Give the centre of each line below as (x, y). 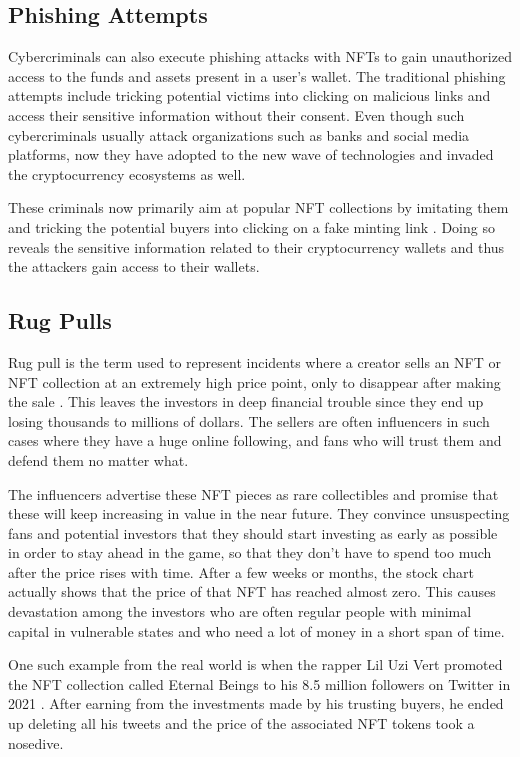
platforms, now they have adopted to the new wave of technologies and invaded (251, 154)
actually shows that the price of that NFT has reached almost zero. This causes (252, 591)
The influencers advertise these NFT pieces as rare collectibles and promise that (253, 493)
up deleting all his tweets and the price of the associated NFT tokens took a (241, 723)
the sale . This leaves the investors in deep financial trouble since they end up (246, 401)
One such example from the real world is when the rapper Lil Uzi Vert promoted (255, 664)
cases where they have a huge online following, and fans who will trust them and (255, 440)
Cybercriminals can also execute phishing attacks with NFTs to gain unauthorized (260, 56)
